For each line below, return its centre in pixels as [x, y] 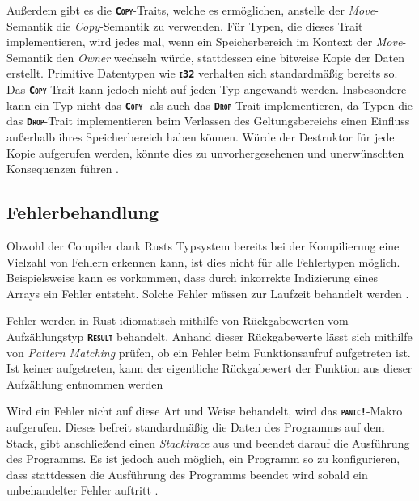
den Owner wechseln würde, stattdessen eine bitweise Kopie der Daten [230, 57]
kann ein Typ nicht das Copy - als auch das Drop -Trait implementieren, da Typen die [210, 105]
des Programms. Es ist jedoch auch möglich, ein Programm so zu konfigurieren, [203, 459]
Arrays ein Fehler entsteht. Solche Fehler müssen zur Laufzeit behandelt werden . [208, 293]
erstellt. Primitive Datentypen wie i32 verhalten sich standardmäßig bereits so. [202, 73]
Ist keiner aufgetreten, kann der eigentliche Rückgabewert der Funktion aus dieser [209, 368]
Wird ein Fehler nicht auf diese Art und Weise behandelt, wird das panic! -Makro [205, 411]
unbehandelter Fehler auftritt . [83, 490]
